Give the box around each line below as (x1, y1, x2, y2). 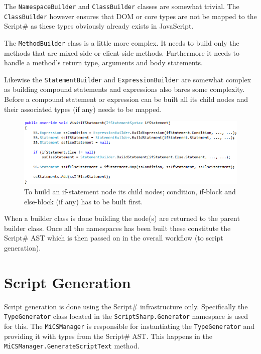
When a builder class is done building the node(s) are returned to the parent (4, 213, 240, 223)
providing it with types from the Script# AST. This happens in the (4, 330, 212, 341)
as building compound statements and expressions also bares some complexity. (4, 84, 245, 94)
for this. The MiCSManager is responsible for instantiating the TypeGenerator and (4, 321, 255, 331)
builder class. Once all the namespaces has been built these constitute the (4, 222, 231, 233)
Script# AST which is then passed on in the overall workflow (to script (4, 232, 223, 243)
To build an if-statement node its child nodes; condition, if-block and (24, 186, 236, 197)
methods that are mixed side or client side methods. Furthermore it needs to (4, 47, 239, 58)
